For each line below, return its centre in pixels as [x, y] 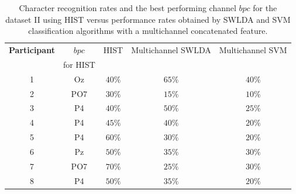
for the [265, 8]
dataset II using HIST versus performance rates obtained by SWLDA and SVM [148, 19]
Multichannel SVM [253, 50]
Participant [32, 50]
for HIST [79, 64]
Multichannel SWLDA [171, 50]
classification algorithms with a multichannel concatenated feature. [148, 31]
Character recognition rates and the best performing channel [128, 8]
